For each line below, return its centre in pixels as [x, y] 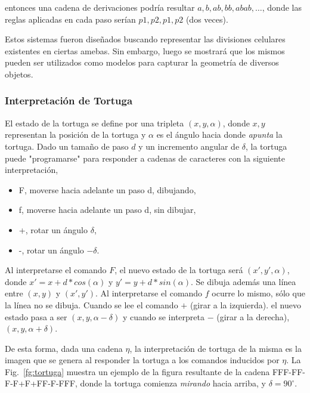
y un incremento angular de [189, 146]
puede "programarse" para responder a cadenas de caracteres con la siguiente [145, 158]
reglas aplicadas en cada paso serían [70, 19]
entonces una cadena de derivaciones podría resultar [100, 7]
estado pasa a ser [36, 316]
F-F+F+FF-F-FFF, [41, 383]
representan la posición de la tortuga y [75, 134]
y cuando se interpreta [163, 316]
